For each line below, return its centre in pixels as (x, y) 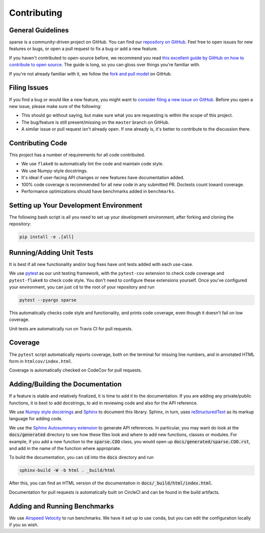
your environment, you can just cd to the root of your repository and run (82, 287)
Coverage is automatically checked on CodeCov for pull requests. (76, 370)
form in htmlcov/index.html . (41, 361)
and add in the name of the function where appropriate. (65, 448)
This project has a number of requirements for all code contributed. (77, 155)
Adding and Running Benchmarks (62, 506)
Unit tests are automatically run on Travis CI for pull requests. (71, 328)
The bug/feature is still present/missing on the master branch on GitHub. (95, 122)
